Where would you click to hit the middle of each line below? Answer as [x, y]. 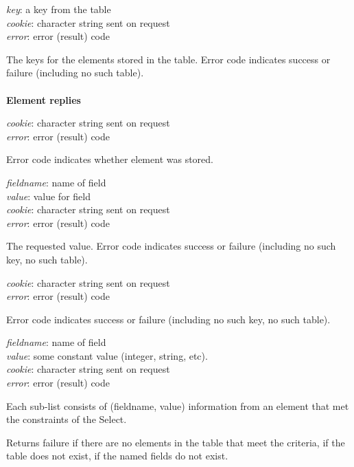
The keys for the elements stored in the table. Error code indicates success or [168, 59]
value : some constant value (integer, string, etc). [107, 355]
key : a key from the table [59, 9]
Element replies [44, 99]
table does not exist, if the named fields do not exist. [117, 456]
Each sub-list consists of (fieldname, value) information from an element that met [178, 405]
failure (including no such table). [75, 73]
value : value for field [48, 196]
